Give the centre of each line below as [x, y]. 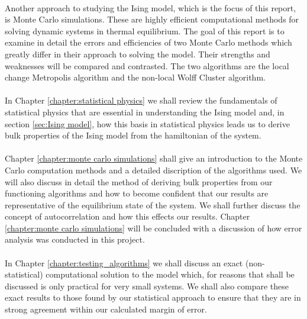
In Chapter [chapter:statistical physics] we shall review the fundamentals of [141, 100]
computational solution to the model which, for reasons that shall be [170, 274]
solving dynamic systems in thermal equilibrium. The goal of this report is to [145, 30]
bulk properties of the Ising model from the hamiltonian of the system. [133, 135]
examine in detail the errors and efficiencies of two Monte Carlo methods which [148, 42]
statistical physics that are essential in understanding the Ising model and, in [145, 112]
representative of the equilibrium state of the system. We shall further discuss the [153, 204]
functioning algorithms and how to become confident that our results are [137, 193]
